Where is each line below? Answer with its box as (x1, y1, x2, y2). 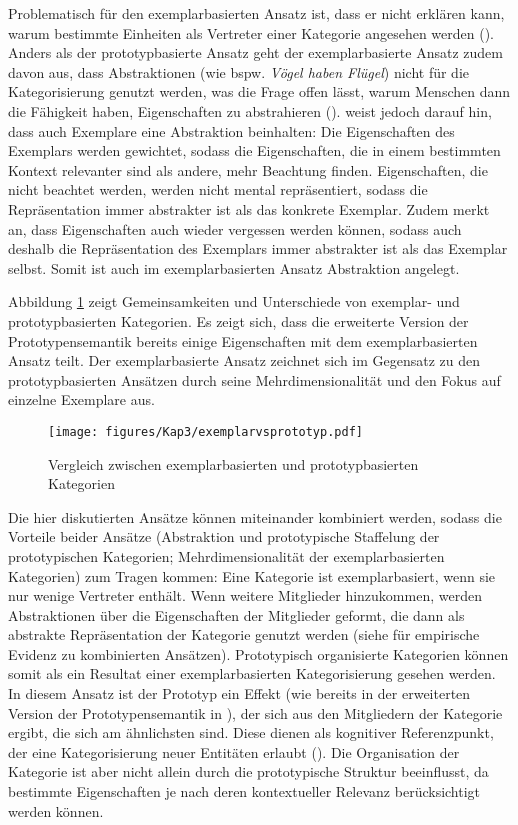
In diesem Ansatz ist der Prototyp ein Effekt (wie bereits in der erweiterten (8, 683, 471, 704)
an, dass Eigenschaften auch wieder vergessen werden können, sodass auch (8, 218, 462, 239)
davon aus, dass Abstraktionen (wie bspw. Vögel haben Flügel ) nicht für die (8, 61, 469, 82)
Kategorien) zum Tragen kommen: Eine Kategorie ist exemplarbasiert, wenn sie (8, 565, 496, 586)
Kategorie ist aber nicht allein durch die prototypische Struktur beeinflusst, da (8, 761, 489, 782)
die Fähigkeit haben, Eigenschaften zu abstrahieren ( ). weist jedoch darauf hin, (8, 100, 492, 121)
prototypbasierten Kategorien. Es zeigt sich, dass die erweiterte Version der (8, 310, 469, 331)
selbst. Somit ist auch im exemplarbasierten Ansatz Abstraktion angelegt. (8, 257, 460, 278)
